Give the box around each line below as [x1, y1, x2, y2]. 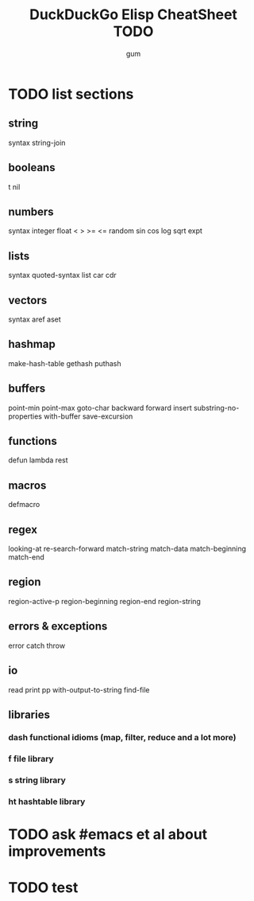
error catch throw [8, 641, 66, 650]
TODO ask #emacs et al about [8, 825, 208, 843]
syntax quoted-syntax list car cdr [8, 271, 117, 280]
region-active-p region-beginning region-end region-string [8, 596, 201, 606]
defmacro [8, 500, 40, 509]
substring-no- [193, 403, 240, 412]
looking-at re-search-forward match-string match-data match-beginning [8, 544, 247, 554]
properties [8, 411, 42, 421]
